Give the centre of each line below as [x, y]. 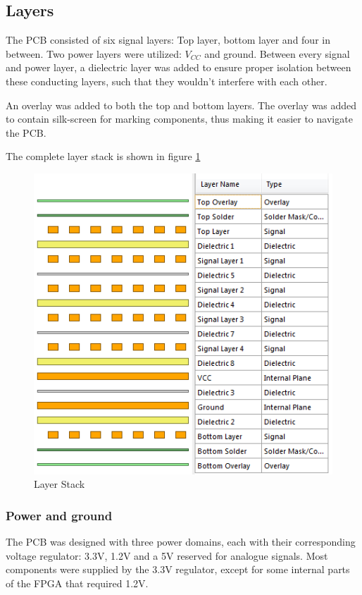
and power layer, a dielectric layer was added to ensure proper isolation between [179, 67]
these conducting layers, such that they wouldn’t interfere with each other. [167, 81]
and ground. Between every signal [277, 53]
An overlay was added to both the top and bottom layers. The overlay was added [181, 105]
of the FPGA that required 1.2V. [77, 583]
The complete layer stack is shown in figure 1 [103, 156]
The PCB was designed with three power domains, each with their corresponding [181, 542]
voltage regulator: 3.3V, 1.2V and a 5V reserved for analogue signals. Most [167, 555]
